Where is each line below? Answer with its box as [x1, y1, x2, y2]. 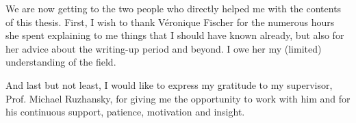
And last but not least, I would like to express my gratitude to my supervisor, [5, 77, 333, 92]
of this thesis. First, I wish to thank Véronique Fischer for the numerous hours [5, 14, 335, 29]
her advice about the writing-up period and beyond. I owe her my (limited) [5, 41, 322, 55]
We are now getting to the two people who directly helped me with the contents [5, 1, 342, 15]
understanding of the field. [5, 55, 116, 69]
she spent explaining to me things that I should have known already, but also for [5, 28, 344, 42]
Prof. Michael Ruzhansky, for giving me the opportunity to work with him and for [5, 91, 351, 105]
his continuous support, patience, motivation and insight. [5, 105, 245, 119]
